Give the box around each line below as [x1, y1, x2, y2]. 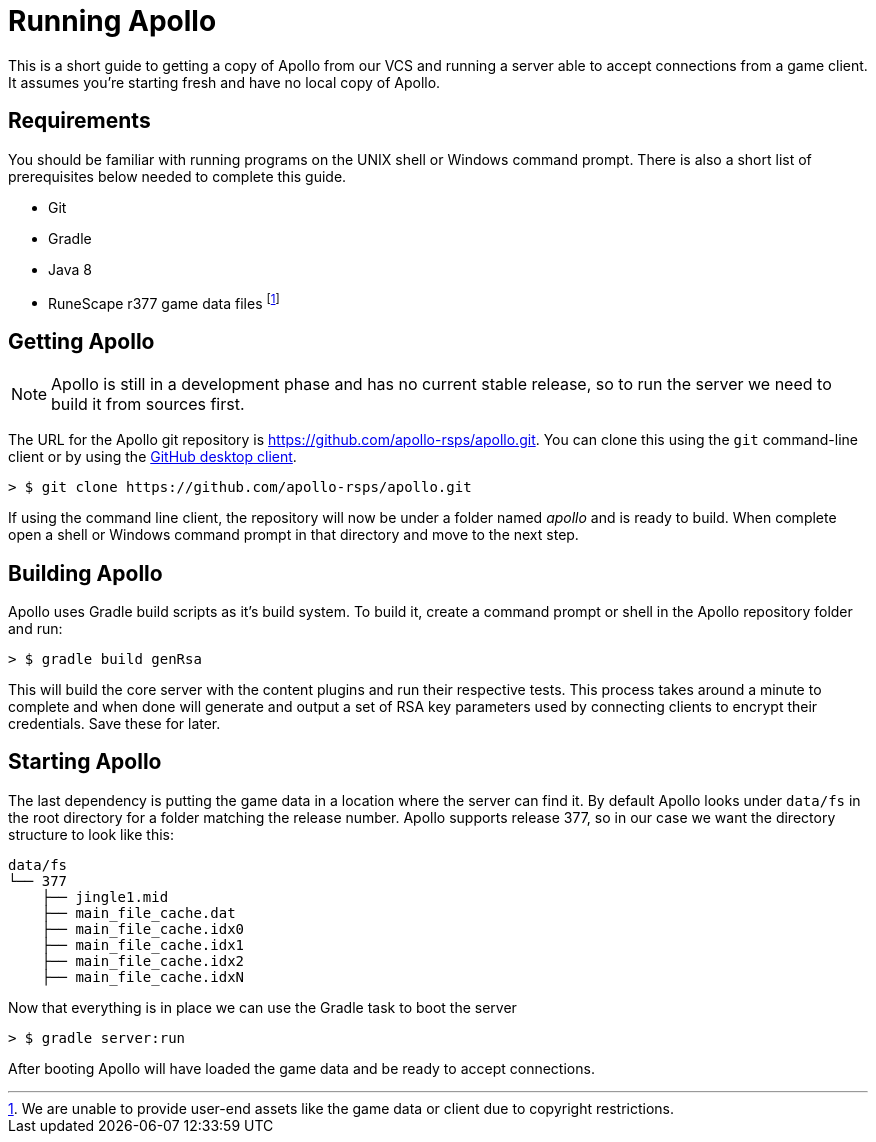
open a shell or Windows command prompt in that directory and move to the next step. [8, 526, 579, 544]
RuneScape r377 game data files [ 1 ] [48, 291, 280, 312]
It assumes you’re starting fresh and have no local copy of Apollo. [8, 73, 441, 91]
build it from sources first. [51, 394, 245, 415]
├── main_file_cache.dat [41, 904, 236, 921]
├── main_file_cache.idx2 [41, 952, 245, 969]
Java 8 [48, 260, 92, 278]
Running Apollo [8, 4, 217, 38]
